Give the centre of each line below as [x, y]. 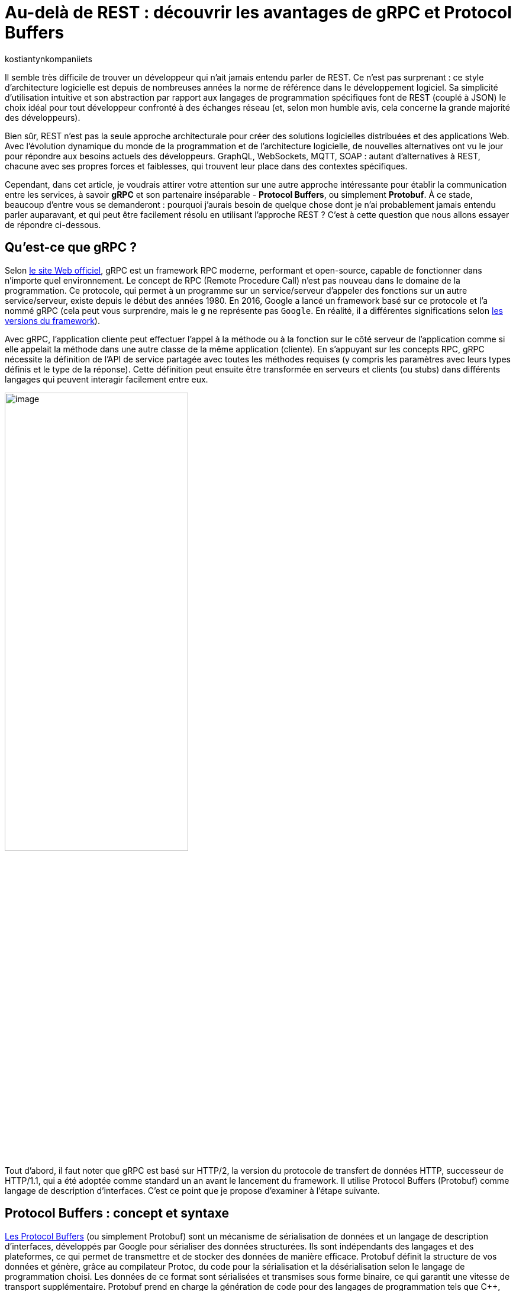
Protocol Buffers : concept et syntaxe [117, 1213]
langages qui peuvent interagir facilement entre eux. [107, 379]
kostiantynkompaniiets [49, 59]
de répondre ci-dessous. [53, 224]
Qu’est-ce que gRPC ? [71, 248]
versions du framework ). [52, 320]
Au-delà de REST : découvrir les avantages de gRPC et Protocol [258, 12]
